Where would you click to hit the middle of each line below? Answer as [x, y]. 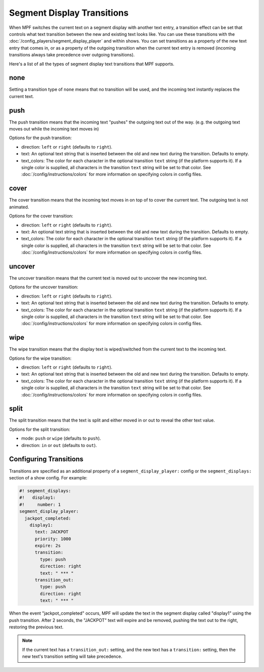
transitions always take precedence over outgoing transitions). [72, 55]
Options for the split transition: [40, 429]
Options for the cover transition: [41, 216]
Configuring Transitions [46, 459]
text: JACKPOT [52, 532]
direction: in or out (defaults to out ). [59, 445]
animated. [19, 207]
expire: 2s [48, 546]
